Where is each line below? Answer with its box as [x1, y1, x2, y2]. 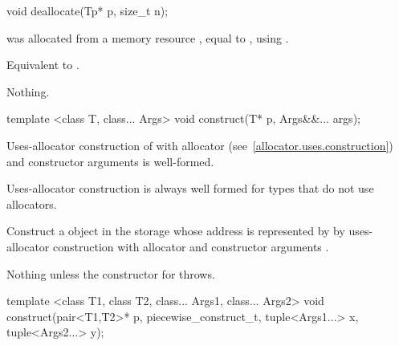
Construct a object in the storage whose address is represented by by [6, 222, 345, 239]
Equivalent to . [6, 56, 79, 73]
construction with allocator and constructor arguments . [52, 238, 329, 254]
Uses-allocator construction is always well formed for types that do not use [6, 180, 374, 197]
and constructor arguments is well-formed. [6, 153, 214, 169]
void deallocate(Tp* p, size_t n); [6, 2, 169, 18]
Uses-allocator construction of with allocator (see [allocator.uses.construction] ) [6, 136, 393, 153]
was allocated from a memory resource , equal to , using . [6, 29, 289, 46]
